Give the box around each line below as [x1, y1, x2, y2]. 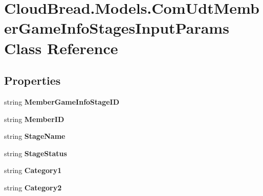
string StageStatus [4, 148, 67, 158]
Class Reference [4, 37, 118, 58]
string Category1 [4, 165, 62, 176]
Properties [4, 72, 61, 88]
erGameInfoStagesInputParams [4, 17, 229, 38]
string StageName [4, 131, 65, 141]
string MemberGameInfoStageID [4, 96, 120, 107]
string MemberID [4, 113, 64, 124]
